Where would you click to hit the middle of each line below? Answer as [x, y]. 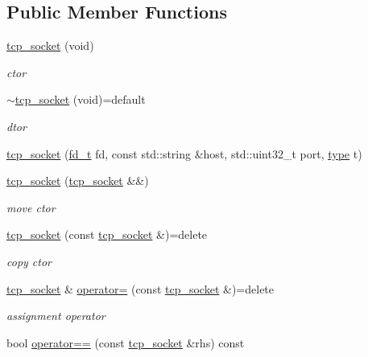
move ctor [31, 207]
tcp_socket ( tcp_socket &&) [78, 181]
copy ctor [29, 261]
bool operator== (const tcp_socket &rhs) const [126, 342]
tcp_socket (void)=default [80, 99]
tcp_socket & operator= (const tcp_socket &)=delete [141, 288]
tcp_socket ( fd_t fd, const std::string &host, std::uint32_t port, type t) [184, 153]
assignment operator [56, 316]
